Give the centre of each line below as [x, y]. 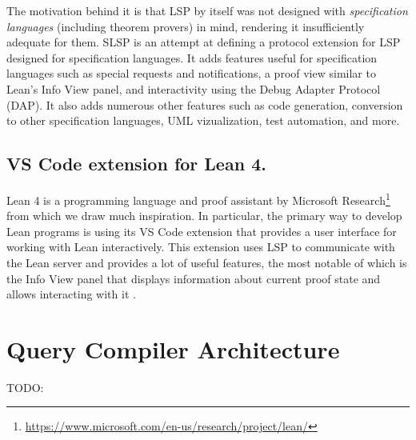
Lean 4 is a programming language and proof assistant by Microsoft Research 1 [198, 198]
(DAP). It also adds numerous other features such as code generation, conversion [205, 104]
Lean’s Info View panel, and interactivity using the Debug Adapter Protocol [194, 88]
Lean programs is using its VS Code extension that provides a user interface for [202, 231]
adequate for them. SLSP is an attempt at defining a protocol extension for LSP [204, 42]
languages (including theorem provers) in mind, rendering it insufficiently [186, 26]
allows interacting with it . [71, 294]
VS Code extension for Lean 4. [136, 164]
